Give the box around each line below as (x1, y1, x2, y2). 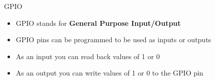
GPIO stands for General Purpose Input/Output (16, 17, 181, 28)
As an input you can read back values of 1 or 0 (16, 51, 160, 61)
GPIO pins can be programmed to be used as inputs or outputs (16, 34, 211, 45)
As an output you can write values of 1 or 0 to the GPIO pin (16, 68, 203, 78)
